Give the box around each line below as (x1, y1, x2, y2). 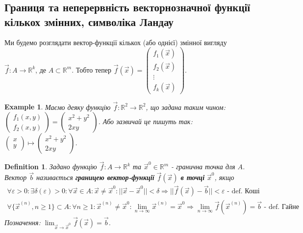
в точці (180, 172, 205, 182)
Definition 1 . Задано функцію (4, 161, 97, 172)
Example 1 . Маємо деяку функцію (4, 102, 111, 112)
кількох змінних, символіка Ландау (4, 14, 174, 29)
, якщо (214, 172, 234, 182)
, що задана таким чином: (146, 102, 226, 112)
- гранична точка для (171, 161, 235, 172)
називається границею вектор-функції (36, 172, 154, 182)
